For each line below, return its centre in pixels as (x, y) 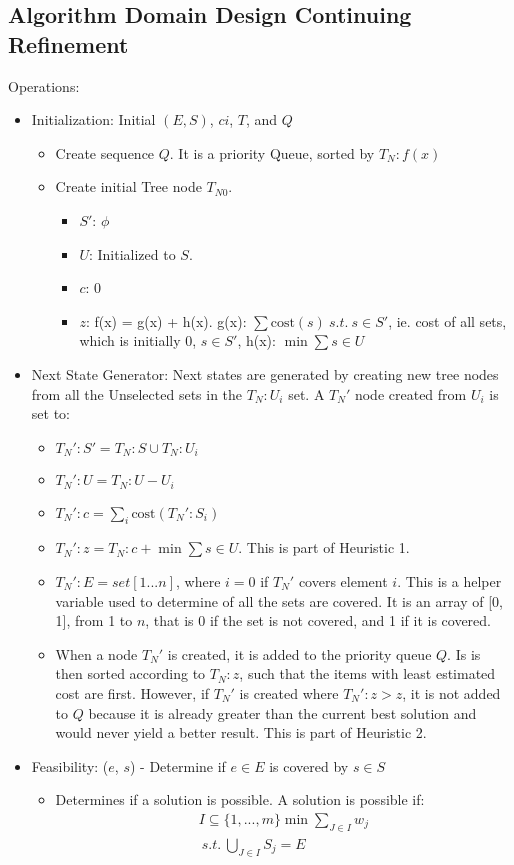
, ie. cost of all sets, (447, 320)
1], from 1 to (94, 620)
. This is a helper (449, 581)
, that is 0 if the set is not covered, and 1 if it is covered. (318, 620)
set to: (50, 413)
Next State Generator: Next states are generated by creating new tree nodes (265, 373)
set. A (306, 393)
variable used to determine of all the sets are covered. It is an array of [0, (279, 600)
